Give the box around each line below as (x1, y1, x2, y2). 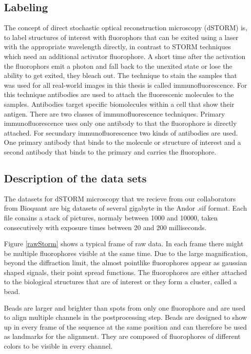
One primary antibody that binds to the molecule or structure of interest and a (4, 137, 241, 147)
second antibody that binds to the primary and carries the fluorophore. (4, 146, 216, 157)
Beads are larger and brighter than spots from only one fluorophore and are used (4, 302, 246, 313)
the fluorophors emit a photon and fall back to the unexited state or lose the (4, 60, 232, 71)
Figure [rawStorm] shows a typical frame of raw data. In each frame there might (4, 238, 244, 249)
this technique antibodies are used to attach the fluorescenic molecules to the (4, 89, 234, 99)
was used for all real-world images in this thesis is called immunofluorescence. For (4, 79, 247, 90)
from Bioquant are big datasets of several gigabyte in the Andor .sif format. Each (4, 203, 247, 213)
